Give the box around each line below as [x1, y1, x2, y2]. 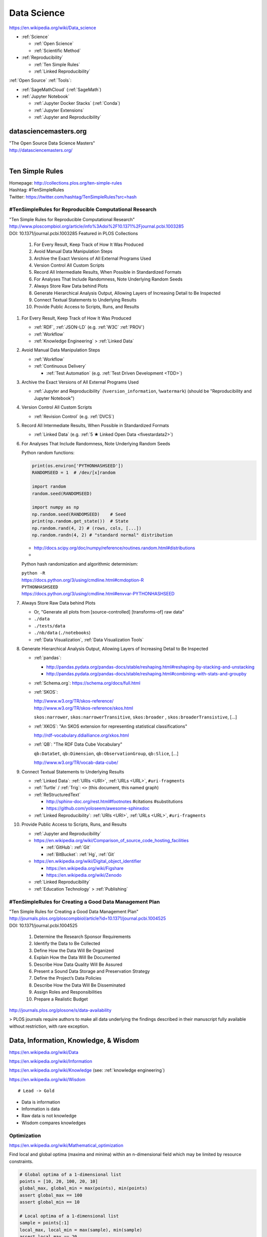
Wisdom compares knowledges [21, 1120, 86, 1126]
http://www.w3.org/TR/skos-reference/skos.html [34, 705, 133, 711]
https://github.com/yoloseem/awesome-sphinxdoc [46, 806, 150, 811]
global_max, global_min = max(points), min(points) [19, 1186, 148, 1191]
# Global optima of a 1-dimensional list [19, 1172, 122, 1177]
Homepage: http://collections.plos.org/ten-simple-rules [9, 180, 122, 186]
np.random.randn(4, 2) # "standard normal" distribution [32, 532, 173, 538]
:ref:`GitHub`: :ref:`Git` [46, 844, 91, 851]
